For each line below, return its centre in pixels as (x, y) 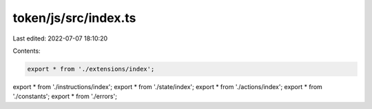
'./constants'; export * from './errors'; (65, 97)
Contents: (27, 51)
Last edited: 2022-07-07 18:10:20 (60, 38)
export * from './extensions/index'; (91, 69)
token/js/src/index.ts (74, 18)
